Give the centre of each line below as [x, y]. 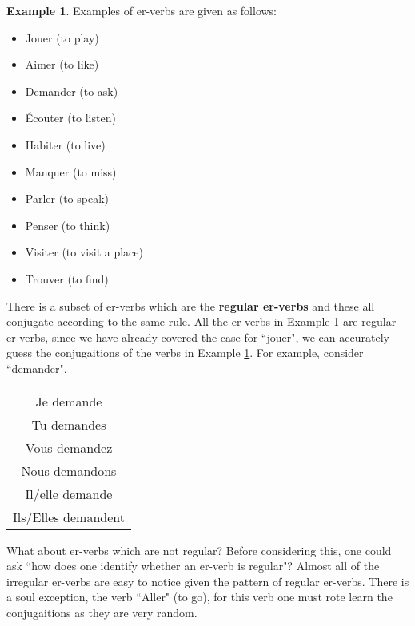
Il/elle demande [69, 493]
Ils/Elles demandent [69, 517]
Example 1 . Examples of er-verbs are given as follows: [142, 10]
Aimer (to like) [62, 64]
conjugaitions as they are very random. [102, 612]
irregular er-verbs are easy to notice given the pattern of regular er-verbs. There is [208, 581]
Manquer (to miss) [71, 171]
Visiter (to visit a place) [84, 252]
